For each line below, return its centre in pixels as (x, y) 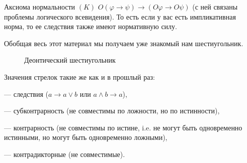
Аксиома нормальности (40, 7)
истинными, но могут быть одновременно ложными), (86, 137)
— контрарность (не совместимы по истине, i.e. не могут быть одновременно (123, 127)
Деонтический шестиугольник (70, 60)
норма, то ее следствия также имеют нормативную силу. (91, 26)
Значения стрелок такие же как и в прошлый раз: (79, 76)
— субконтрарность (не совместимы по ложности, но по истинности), (112, 111)
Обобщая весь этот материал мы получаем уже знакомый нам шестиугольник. (124, 43)
